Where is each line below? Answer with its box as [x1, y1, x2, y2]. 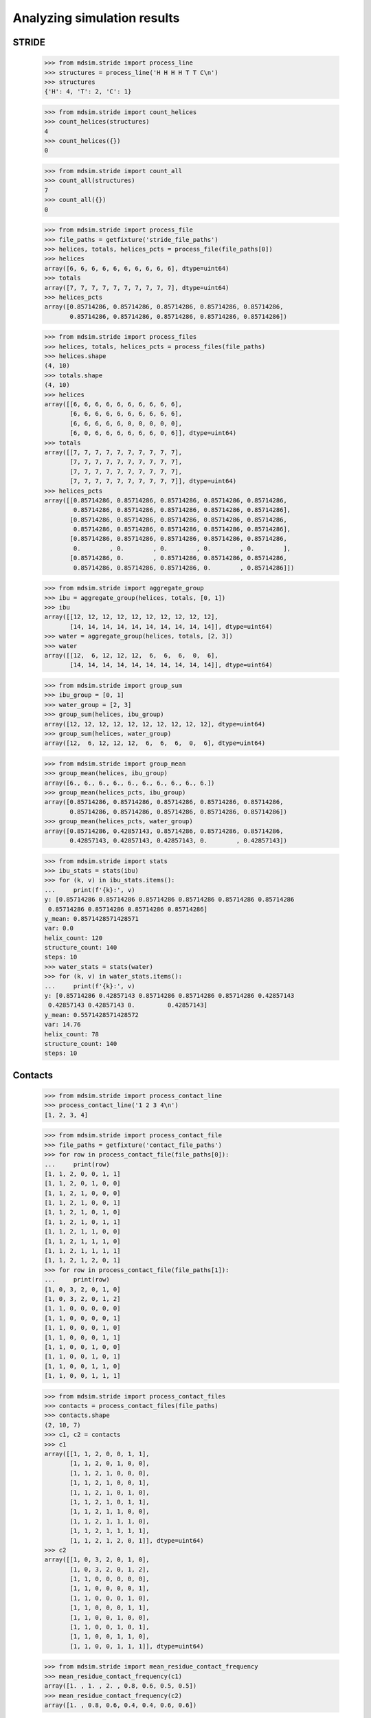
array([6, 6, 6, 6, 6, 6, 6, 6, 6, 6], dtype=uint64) [44, 265, 229, 272]
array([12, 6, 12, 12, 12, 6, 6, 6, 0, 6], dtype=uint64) [44, 739, 266, 747]
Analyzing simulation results [12, 10, 180, 25]
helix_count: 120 [44, 934, 103, 941]
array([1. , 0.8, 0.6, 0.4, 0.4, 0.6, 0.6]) [44, 1701, 197, 1709]
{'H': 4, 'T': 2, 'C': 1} [44, 88, 132, 96]
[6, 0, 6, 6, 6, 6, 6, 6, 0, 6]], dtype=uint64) [69, 429, 237, 437]
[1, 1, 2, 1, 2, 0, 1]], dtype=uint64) [69, 1537, 204, 1544]
